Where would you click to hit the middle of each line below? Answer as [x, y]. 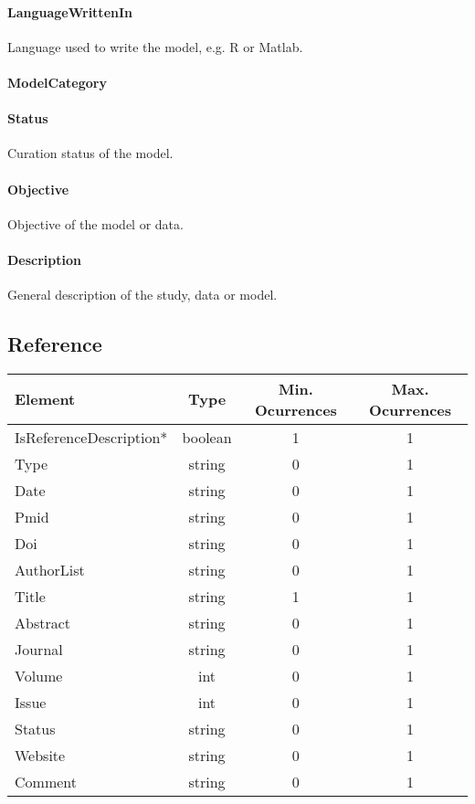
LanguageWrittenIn [70, 11]
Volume [39, 675]
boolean [207, 437]
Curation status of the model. [90, 153]
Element [45, 399]
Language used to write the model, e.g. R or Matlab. [155, 46]
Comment [46, 781]
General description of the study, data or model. [142, 295]
